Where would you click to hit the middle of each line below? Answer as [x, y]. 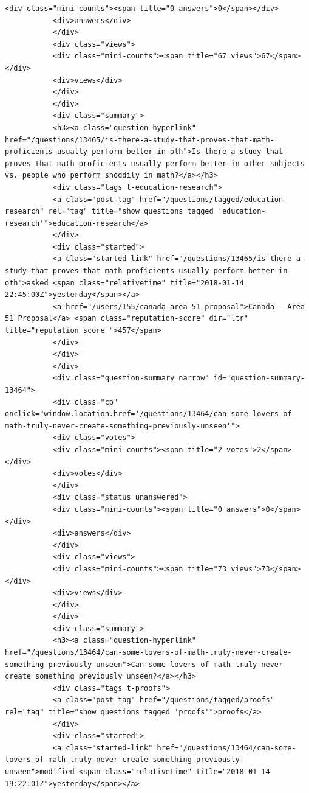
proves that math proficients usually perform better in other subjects [155, 163]
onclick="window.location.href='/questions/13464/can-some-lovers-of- [151, 414]
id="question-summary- [259, 378]
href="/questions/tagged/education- [213, 199]
